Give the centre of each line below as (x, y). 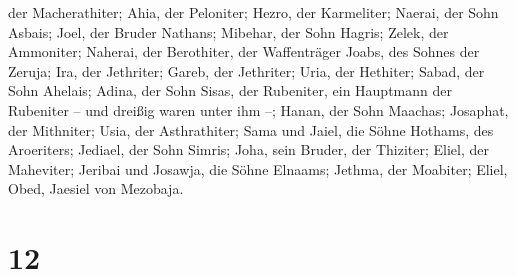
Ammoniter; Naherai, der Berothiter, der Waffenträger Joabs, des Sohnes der (244, 51)
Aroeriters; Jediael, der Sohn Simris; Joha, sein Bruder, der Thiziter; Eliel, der (248, 149)
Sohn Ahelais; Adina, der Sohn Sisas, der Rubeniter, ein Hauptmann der (230, 90)
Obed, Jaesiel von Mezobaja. (96, 188)
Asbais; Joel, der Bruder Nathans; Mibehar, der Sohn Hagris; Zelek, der (228, 31)
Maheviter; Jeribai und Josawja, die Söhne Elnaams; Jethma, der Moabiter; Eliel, (258, 168)
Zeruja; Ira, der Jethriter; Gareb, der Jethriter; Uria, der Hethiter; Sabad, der (246, 70)
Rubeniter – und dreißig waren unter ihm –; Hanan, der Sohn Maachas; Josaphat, (258, 109)
